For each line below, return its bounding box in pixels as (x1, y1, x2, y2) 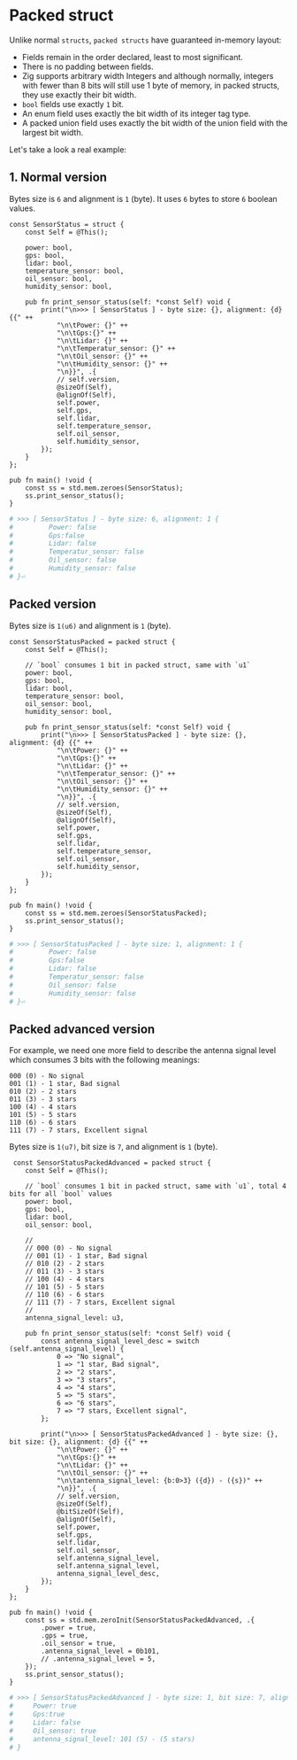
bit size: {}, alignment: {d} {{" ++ (9, 1438, 148, 1446)
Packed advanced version (9, 1021, 156, 1036)
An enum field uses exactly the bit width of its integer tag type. (21, 108, 251, 119)
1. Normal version (9, 170, 108, 185)
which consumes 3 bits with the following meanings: (9, 1055, 201, 1066)
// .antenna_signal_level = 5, (41, 1655, 156, 1663)
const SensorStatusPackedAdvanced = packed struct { (12, 1159, 212, 1167)
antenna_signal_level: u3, (25, 1314, 125, 1322)
